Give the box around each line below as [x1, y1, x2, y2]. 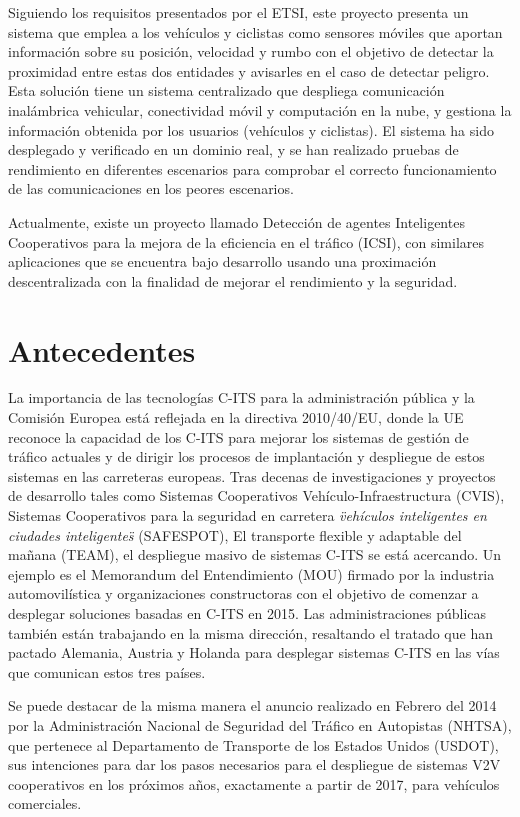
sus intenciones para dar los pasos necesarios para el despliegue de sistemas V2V [8, 754, 501, 775]
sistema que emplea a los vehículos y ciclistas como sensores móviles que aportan [8, 21, 503, 42]
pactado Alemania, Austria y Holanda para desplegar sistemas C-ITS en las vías [8, 642, 500, 663]
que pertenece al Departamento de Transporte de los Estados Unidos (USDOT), [8, 734, 499, 755]
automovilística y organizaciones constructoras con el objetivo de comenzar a [8, 583, 479, 604]
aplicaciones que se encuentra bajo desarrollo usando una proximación [8, 251, 437, 272]
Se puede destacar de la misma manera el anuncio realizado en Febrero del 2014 [8, 695, 497, 716]
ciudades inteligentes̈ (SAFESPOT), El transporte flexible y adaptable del [8, 524, 462, 545]
